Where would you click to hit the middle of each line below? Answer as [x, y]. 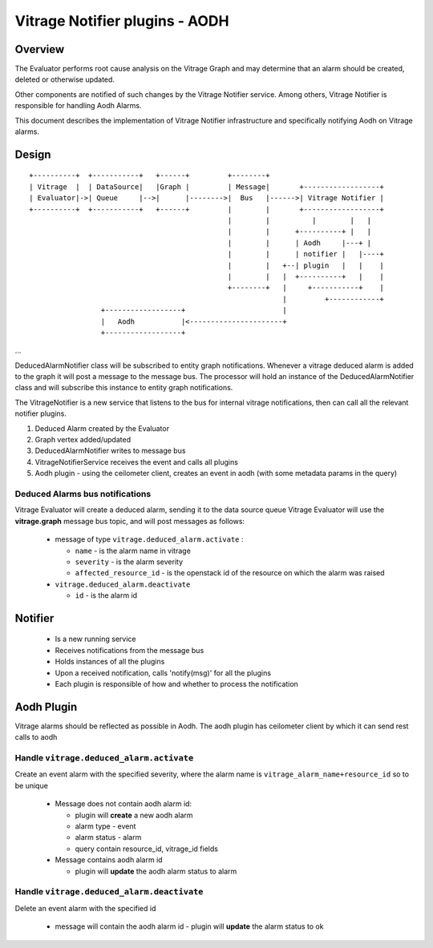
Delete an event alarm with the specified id [85, 908]
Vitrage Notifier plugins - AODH [122, 21]
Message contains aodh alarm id [109, 860]
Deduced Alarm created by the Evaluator [102, 428]
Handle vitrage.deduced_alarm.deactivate [109, 892]
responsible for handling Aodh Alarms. [78, 106]
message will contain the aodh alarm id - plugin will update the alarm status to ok [189, 926]
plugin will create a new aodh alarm [134, 815]
